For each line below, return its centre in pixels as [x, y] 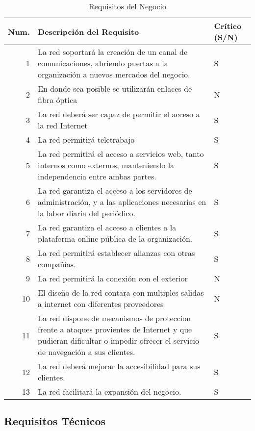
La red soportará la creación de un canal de [113, 52]
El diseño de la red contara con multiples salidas [121, 292]
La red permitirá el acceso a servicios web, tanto [121, 154]
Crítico [228, 26]
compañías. [57, 264]
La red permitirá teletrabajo [86, 139]
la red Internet [63, 125]
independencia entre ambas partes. [97, 176]
